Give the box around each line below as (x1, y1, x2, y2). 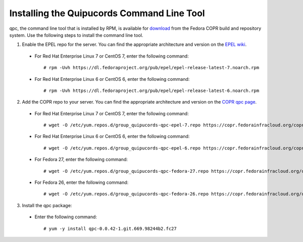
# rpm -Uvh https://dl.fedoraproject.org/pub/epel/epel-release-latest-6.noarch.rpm (43, 87, 260, 93)
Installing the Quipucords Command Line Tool (9, 8, 205, 19)
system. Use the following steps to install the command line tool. (9, 32, 143, 38)
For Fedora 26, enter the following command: (34, 179, 129, 185)
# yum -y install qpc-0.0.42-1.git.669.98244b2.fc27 (43, 225, 177, 231)
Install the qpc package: (22, 202, 72, 208)
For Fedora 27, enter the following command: (34, 157, 128, 163)
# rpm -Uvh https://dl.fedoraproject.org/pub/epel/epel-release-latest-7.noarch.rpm (43, 65, 260, 71)
